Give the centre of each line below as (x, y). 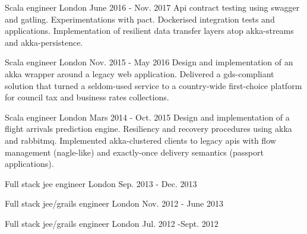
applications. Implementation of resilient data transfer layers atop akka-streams (149, 31)
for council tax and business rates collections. (87, 97)
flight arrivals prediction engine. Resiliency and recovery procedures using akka (148, 129)
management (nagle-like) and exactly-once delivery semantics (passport (134, 152)
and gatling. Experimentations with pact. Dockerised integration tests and (140, 19)
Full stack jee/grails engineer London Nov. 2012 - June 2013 (114, 203)
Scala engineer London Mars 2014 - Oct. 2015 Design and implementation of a (147, 117)
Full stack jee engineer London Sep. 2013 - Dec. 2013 (101, 183)
